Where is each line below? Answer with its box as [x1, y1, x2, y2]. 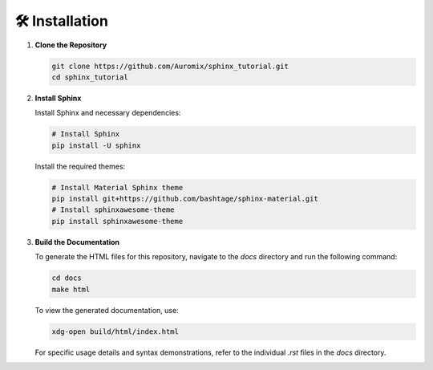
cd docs [51, 274, 82, 283]
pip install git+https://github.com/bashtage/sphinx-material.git [51, 194, 318, 204]
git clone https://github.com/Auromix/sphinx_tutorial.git [51, 61, 289, 71]
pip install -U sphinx [51, 140, 141, 150]
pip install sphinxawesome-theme [51, 217, 184, 226]
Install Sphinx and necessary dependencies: [34, 108, 181, 118]
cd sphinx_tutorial [51, 72, 128, 82]
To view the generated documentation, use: [34, 305, 180, 315]
